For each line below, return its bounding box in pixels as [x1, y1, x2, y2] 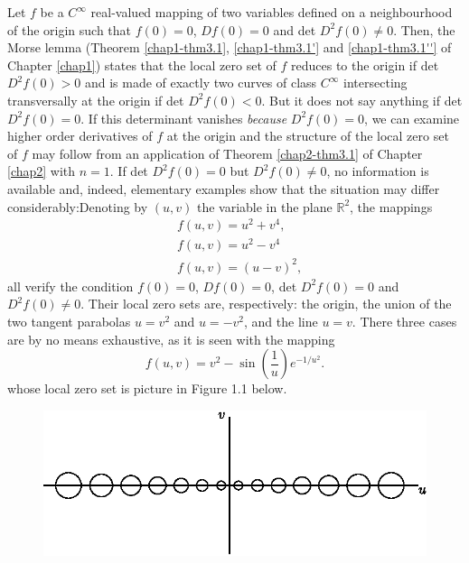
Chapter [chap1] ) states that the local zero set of [7, 55, 277, 74]
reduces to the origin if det [291, 55, 439, 74]
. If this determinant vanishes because [80, 108, 287, 127]
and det [273, 20, 316, 39]
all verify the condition [7, 276, 134, 295]
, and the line [244, 312, 318, 331]
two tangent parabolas [7, 312, 131, 331]
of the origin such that [7, 20, 132, 39]
